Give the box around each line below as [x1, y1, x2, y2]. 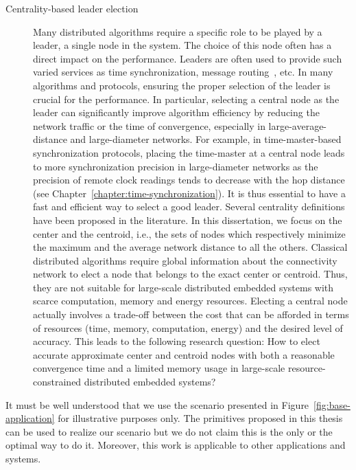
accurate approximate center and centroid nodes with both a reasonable [33, 347, 335, 361]
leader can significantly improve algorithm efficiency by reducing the [33, 105, 320, 120]
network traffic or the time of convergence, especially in [33, 118, 265, 133]
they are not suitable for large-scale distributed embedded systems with [33, 280, 334, 294]
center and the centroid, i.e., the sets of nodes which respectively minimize [33, 226, 346, 240]
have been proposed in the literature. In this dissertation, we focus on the [33, 212, 342, 227]
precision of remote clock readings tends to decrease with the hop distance [33, 172, 345, 187]
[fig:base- [313, 397, 351, 412]
